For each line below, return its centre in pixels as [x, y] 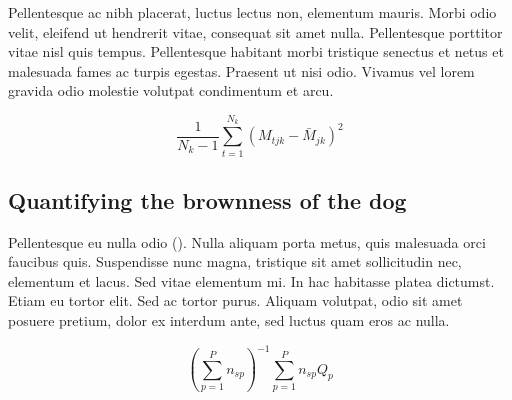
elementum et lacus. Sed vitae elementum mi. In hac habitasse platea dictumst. [251, 280]
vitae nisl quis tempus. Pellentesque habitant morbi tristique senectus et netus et [256, 51]
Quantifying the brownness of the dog [207, 199]
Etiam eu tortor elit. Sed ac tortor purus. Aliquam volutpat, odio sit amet [235, 300]
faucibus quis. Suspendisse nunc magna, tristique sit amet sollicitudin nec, [235, 261]
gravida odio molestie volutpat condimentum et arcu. [171, 90]
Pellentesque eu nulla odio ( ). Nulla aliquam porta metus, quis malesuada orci [247, 241]
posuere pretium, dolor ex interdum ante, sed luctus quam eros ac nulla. [229, 320]
